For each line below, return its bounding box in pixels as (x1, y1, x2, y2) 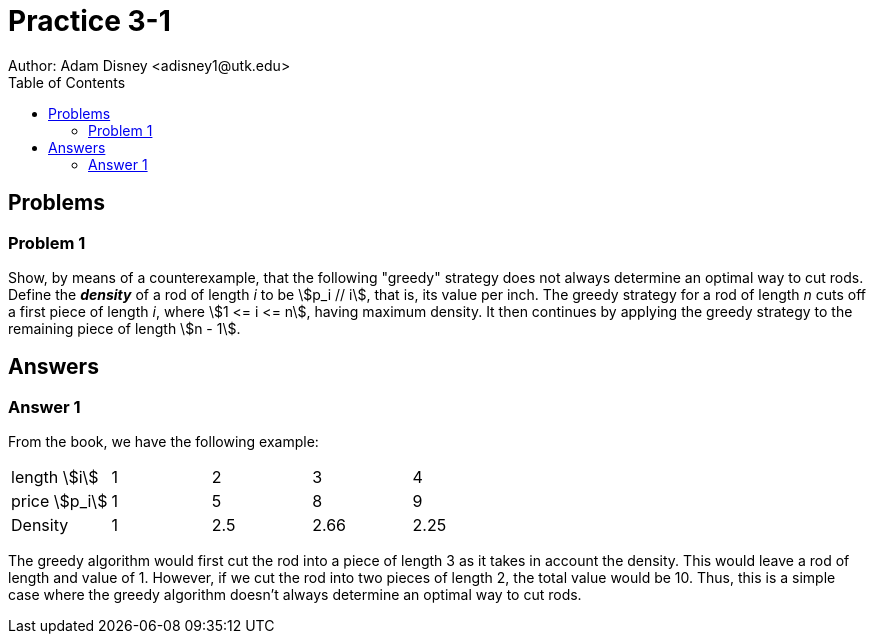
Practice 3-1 (8, 4, 171, 38)
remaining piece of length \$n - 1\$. (8, 319, 241, 337)
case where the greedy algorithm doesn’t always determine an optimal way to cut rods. (8, 586, 582, 604)
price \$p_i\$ (11, 491, 108, 512)
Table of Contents (8, 73, 126, 91)
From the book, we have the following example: (8, 433, 319, 451)
